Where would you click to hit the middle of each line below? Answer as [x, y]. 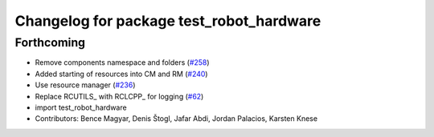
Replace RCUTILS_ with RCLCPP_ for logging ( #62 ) [119, 96]
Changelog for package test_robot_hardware [168, 21]
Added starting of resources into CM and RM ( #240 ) [121, 74]
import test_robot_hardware [81, 107]
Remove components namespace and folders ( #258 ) [122, 62]
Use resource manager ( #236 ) [85, 85]
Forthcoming [50, 42]
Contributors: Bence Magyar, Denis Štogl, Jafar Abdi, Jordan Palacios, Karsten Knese [176, 119]
